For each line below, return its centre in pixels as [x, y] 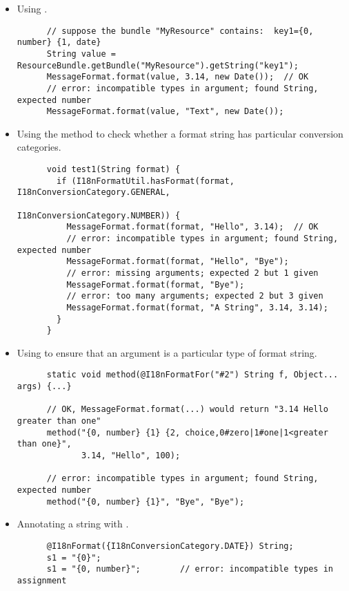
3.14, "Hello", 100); [131, 456]
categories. [39, 147]
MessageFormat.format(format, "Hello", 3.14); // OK [192, 227]
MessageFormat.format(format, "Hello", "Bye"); [178, 262]
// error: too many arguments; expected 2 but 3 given [195, 296]
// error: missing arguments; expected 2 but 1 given [192, 273]
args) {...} [44, 387]
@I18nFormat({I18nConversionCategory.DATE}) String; [170, 546]
